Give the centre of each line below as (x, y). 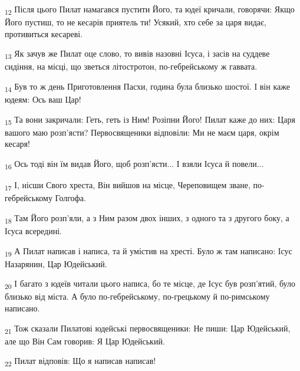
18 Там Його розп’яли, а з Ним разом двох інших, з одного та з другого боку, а (147, 218)
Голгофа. (70, 198)
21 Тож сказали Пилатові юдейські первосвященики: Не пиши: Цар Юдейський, (148, 329)
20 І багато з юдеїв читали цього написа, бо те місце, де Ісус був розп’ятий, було (150, 284)
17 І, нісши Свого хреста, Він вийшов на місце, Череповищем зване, (128, 185)
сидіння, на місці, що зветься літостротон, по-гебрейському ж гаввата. (131, 66)
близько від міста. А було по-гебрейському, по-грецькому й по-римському (137, 296)
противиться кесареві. (44, 33)
